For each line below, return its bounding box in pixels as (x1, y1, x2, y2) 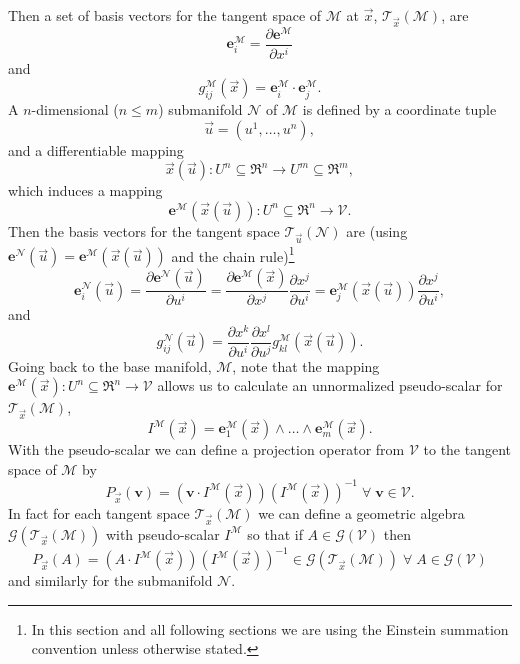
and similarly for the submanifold (8, 570, 213, 591)
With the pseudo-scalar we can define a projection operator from (8, 439, 405, 460)
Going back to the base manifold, (8, 355, 212, 376)
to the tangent (423, 439, 512, 460)
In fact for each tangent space (8, 502, 190, 523)
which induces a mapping (8, 180, 163, 201)
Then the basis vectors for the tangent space (8, 220, 280, 241)
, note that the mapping (232, 355, 380, 376)
